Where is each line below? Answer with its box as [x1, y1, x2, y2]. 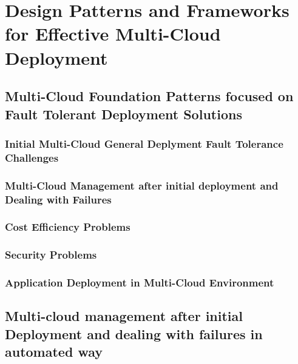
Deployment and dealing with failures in [5, 324, 263, 343]
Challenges [5, 150, 59, 165]
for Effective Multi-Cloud [5, 21, 221, 46]
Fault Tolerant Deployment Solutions [5, 104, 242, 123]
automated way [5, 342, 103, 361]
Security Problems [5, 247, 97, 262]
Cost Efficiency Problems [5, 219, 130, 234]
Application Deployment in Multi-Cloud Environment [5, 275, 274, 290]
